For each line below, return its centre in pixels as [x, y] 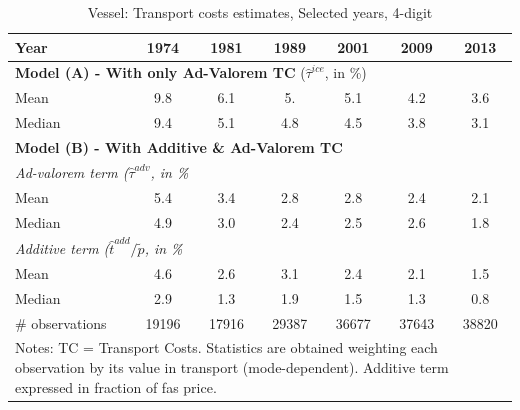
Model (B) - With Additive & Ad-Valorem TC [179, 146]
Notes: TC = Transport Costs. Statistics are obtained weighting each [226, 347]
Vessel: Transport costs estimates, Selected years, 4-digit [260, 12]
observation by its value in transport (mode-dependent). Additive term [232, 367]
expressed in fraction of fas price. [116, 386]
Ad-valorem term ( [72, 171]
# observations [61, 322]
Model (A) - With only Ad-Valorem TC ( [160, 72]
